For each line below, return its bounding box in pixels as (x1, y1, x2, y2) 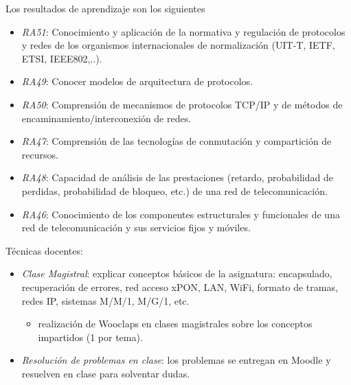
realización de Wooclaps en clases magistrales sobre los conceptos (38, 316, 313, 331)
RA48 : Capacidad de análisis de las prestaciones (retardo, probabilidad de (21, 170, 333, 185)
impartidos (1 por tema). (38, 329, 143, 344)
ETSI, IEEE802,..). (21, 51, 102, 65)
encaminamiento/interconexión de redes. (21, 110, 192, 125)
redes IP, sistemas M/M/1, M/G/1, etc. (21, 293, 190, 307)
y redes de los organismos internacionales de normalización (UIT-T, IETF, (21, 38, 335, 52)
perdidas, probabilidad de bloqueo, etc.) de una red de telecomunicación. (21, 183, 328, 198)
